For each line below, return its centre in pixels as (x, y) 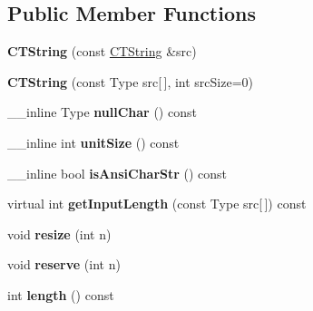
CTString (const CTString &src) (102, 51)
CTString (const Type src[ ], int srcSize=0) (130, 81)
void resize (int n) (59, 233)
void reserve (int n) (64, 264)
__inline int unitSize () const (93, 142)
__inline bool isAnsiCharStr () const (117, 173)
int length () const (61, 294)
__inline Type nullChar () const (102, 112)
